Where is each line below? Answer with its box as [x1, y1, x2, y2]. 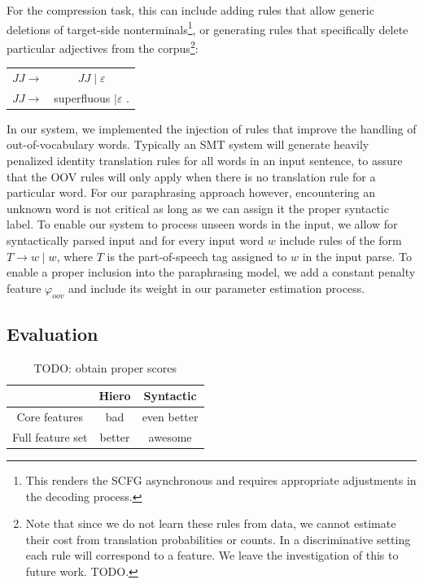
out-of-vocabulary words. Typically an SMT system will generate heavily [7, 136, 369, 153]
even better [142, 408, 199, 425]
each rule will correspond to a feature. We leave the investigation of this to [25, 547, 399, 564]
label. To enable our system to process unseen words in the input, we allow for [7, 216, 398, 233]
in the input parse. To [302, 247, 413, 264]
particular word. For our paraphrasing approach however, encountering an [7, 184, 376, 201]
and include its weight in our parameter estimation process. [68, 279, 365, 296]
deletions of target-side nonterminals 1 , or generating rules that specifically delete [7, 18, 409, 37]
